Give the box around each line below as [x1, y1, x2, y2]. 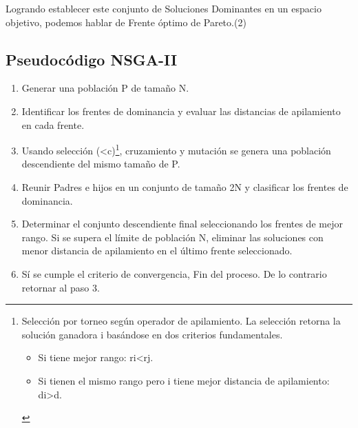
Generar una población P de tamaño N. [21, 81, 189, 95]
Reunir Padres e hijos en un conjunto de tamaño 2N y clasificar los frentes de [21, 180, 348, 194]
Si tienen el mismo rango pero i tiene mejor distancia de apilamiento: [38, 373, 330, 387]
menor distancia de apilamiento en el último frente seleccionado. [21, 243, 293, 258]
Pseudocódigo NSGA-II [6, 48, 178, 70]
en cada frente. [21, 117, 85, 132]
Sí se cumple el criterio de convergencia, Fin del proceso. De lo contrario [21, 266, 327, 281]
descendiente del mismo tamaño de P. [21, 156, 180, 171]
